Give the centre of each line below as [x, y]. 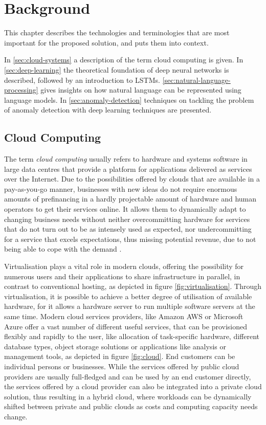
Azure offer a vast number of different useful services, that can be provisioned [126, 326]
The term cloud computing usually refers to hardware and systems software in [126, 159]
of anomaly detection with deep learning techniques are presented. [108, 110]
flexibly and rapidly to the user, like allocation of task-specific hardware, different [132, 336]
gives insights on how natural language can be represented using [141, 90]
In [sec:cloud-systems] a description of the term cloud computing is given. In [124, 60]
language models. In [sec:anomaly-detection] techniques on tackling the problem [129, 99]
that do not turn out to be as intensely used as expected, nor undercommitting [128, 229]
